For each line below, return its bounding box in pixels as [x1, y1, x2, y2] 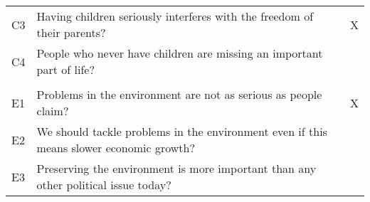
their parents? [36, 24, 106, 41]
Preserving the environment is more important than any [36, 160, 317, 176]
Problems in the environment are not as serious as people [36, 86, 322, 102]
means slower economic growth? [36, 139, 195, 156]
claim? [36, 102, 69, 119]
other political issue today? [36, 176, 171, 193]
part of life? [36, 61, 95, 78]
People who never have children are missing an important [36, 45, 323, 61]
